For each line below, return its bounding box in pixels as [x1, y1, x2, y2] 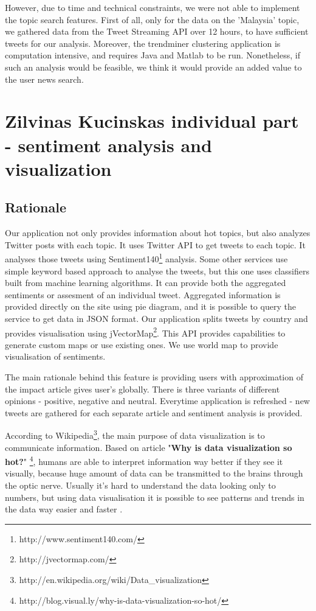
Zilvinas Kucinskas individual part [5, 108, 299, 133]
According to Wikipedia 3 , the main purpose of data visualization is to [5, 427, 265, 441]
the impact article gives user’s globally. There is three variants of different [5, 382, 280, 395]
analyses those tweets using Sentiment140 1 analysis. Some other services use [5, 251, 288, 265]
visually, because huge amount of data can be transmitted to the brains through [5, 467, 303, 480]
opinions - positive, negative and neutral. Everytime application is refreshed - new [5, 394, 310, 407]
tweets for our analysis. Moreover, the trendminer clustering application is [5, 37, 281, 49]
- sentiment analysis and [5, 132, 212, 157]
